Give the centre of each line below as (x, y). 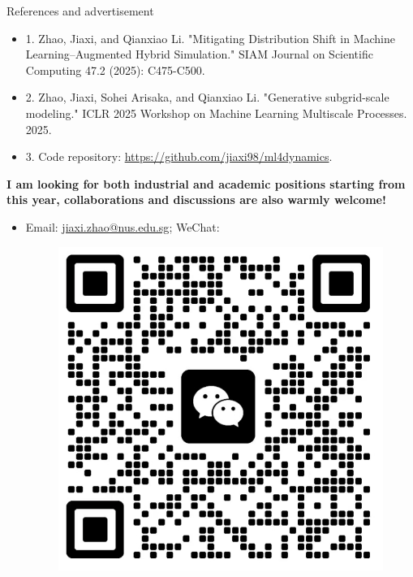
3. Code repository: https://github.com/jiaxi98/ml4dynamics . (179, 156)
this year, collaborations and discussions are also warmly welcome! (196, 200)
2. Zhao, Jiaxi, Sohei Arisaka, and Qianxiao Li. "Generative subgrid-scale (207, 97)
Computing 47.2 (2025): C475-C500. (115, 69)
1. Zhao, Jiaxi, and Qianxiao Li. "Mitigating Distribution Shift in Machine (211, 38)
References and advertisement (80, 11)
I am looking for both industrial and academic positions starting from (206, 183)
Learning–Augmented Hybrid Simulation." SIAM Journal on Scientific (199, 54)
